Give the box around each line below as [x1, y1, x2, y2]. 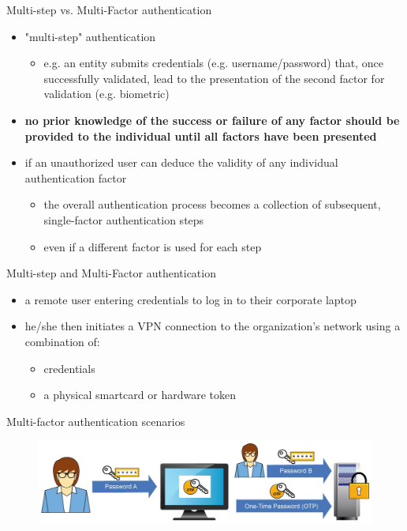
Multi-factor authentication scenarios [6, 412, 185, 429]
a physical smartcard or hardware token [43, 386, 236, 403]
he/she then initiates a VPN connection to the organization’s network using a [24, 318, 401, 334]
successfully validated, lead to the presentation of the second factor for [43, 70, 385, 86]
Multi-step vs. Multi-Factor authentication [6, 2, 212, 17]
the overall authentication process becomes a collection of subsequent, [43, 196, 381, 213]
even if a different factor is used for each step [43, 238, 262, 254]
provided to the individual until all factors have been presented [24, 127, 377, 144]
